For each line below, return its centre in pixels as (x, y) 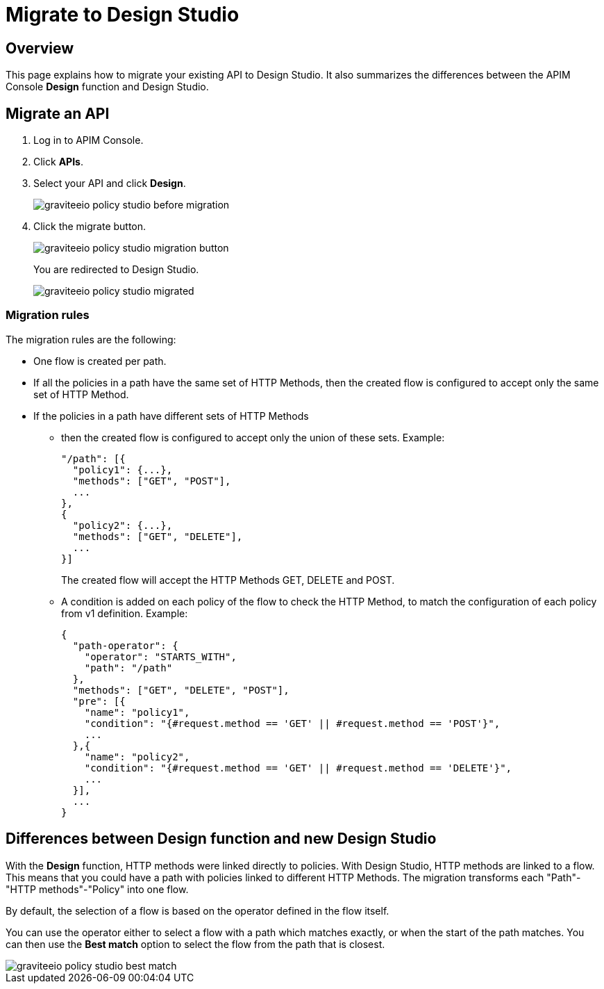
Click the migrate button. (90, 227)
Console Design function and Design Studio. (107, 87)
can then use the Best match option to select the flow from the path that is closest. (195, 944)
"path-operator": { (125, 645)
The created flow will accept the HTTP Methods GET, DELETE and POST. (228, 580)
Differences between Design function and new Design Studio (221, 839)
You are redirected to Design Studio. (116, 270)
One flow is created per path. (100, 361)
